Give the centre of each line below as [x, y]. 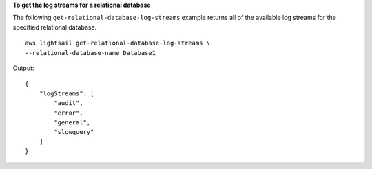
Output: [23, 68]
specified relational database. [55, 27]
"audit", [69, 103]
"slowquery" [74, 132]
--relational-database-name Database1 [91, 53]
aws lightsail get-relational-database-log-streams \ [117, 43]
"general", [72, 122]
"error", [69, 113]
